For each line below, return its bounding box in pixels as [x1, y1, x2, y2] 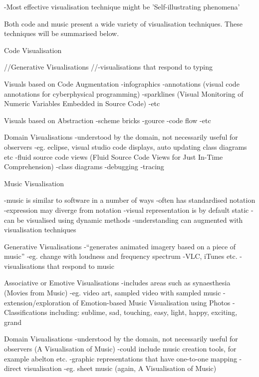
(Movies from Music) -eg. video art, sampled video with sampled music [4, 287, 221, 298]
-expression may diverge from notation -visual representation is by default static [4, 204, 249, 215]
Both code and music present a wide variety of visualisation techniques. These [4, 18, 243, 29]
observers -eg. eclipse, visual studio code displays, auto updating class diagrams [4, 141, 247, 152]
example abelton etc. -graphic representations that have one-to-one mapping [4, 353, 237, 363]
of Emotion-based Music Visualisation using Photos [72, 297, 231, 307]
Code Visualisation [4, 45, 62, 55]
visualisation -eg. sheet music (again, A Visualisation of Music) [23, 363, 217, 373]
